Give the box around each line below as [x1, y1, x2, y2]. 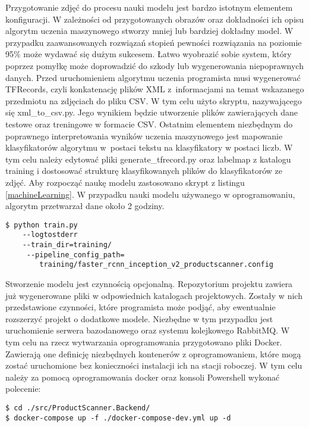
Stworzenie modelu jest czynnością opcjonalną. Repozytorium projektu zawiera [5, 277, 293, 289]
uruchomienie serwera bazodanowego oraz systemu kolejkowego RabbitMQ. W [5, 324, 290, 336]
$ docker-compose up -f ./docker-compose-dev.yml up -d [5, 413, 231, 422]
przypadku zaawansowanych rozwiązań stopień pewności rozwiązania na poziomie [5, 36, 302, 48]
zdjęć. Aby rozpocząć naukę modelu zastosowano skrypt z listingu [5, 176, 245, 188]
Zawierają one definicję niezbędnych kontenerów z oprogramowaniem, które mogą [5, 347, 301, 360]
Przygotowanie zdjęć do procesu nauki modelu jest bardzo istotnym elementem [5, 1, 293, 13]
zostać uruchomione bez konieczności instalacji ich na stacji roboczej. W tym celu [5, 359, 302, 372]
